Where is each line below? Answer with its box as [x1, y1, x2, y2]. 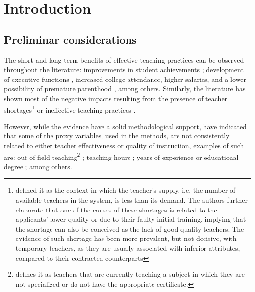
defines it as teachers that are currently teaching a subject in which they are [15, 269, 245, 279]
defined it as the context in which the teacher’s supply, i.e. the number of [15, 185, 236, 195]
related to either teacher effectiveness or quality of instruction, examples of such [4, 140, 244, 150]
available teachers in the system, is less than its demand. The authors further [15, 195, 248, 205]
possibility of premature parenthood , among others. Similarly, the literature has [4, 83, 246, 94]
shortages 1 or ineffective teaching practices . [4, 103, 136, 115]
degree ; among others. [4, 161, 72, 171]
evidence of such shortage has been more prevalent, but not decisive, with [15, 233, 237, 243]
